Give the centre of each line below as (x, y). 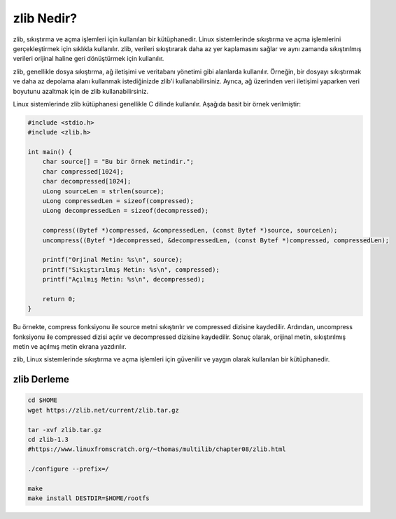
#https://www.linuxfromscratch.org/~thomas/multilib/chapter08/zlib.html (157, 449)
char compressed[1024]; (83, 171)
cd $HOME (43, 400)
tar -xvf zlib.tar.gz (65, 430)
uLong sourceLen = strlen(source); (103, 191)
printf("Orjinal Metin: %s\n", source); (113, 260)
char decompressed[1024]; (87, 181)
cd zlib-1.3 (48, 440)
